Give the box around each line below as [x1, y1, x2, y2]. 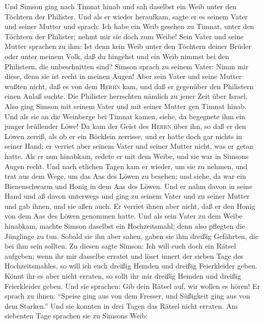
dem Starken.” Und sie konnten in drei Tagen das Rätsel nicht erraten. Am [5, 300, 238, 311]
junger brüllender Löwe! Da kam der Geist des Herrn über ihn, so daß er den [5, 121, 246, 131]
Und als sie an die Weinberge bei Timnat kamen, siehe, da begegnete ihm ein [5, 111, 246, 121]
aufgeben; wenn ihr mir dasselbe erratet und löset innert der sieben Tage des [5, 250, 244, 261]
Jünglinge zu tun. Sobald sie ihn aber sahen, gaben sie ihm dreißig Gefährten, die [5, 230, 258, 241]
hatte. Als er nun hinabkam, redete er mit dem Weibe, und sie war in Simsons [5, 150, 249, 161]
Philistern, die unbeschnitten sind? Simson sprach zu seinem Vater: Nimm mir [5, 61, 249, 71]
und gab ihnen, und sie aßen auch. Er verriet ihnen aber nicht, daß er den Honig [5, 200, 255, 211]
